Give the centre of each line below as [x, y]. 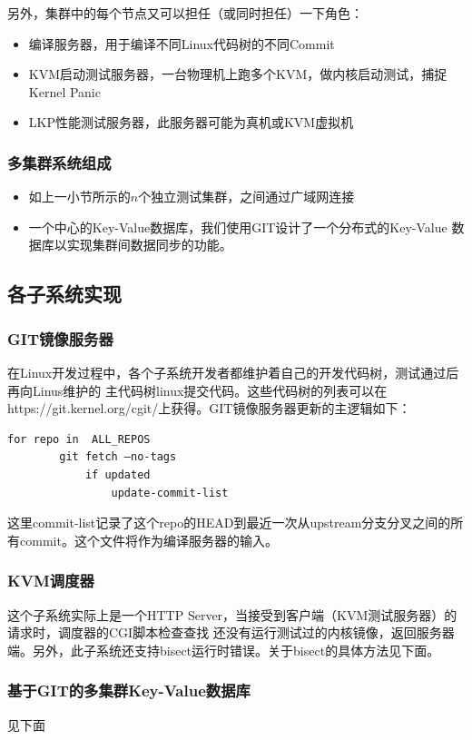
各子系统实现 [64, 294]
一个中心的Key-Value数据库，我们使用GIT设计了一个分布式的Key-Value [238, 227]
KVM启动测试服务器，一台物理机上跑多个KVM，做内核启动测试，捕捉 [238, 74]
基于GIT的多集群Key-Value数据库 [129, 691]
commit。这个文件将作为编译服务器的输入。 [148, 540]
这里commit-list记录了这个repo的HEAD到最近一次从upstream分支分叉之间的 [229, 523]
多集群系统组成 [59, 162]
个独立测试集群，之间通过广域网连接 [246, 197]
